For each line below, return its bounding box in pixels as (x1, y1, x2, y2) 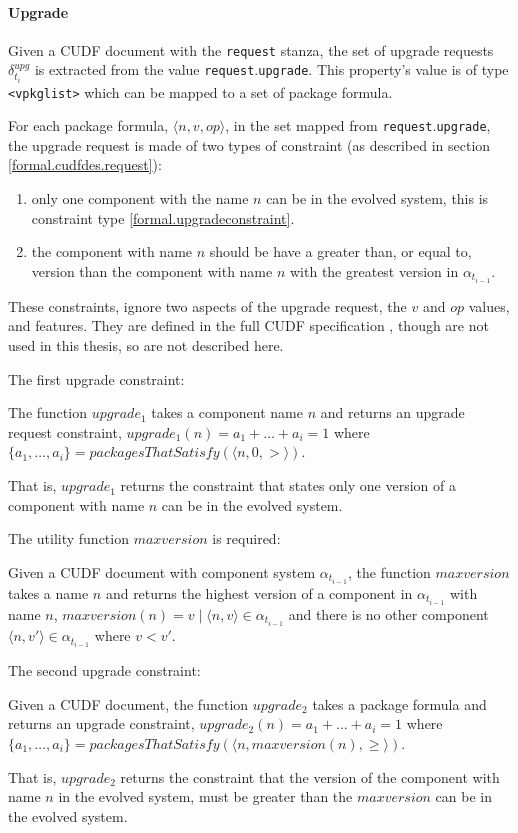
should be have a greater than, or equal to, (209, 241, 472, 262)
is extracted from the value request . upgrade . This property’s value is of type (34, 59, 509, 80)
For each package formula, (8, 115, 169, 136)
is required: (212, 528, 281, 549)
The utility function (8, 528, 129, 549)
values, (468, 295, 510, 316)
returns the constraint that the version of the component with (120, 766, 500, 787)
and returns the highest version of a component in (105, 582, 413, 603)
